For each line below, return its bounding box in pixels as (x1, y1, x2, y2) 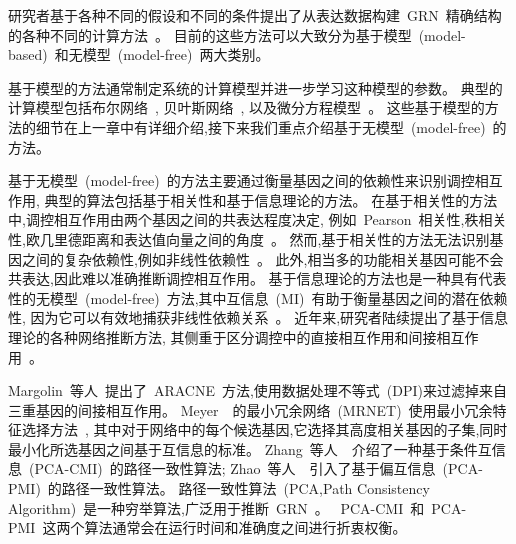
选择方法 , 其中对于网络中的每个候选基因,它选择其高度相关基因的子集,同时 (21, 419, 508, 440)
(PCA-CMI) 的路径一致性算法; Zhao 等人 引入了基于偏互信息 (28, 458, 436, 479)
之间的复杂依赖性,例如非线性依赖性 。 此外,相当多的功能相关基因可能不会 (21, 248, 504, 269)
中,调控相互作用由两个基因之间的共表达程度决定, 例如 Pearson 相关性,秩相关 (8, 209, 507, 230)
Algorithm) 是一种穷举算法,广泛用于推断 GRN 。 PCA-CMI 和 (8, 497, 425, 518)
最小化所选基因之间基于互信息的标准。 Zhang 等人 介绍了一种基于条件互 (8, 438, 492, 459)
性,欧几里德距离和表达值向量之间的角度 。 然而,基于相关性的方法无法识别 (8, 228, 490, 249)
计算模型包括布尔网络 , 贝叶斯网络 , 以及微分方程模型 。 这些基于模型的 (8, 97, 485, 118)
